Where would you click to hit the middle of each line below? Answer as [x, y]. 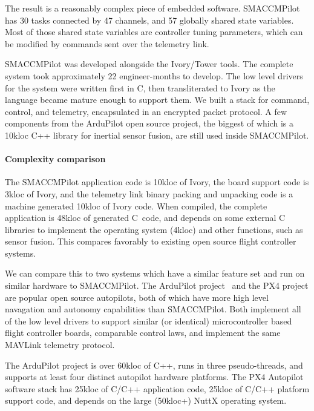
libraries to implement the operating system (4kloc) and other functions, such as [154, 229]
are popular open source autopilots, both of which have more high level [137, 297]
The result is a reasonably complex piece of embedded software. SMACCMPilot [152, 8]
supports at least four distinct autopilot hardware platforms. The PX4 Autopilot [154, 377]
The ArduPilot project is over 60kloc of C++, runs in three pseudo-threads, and [154, 365]
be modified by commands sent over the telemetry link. [107, 43]
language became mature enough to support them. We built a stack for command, [157, 100]
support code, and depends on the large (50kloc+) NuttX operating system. [146, 400]
